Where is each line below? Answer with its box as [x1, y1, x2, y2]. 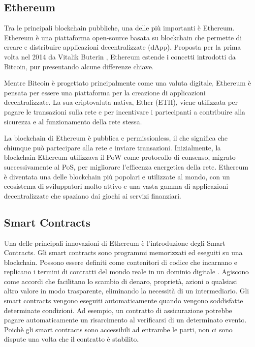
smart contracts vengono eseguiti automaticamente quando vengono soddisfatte [4, 295, 243, 306]
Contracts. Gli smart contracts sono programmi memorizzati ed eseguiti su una [4, 247, 243, 258]
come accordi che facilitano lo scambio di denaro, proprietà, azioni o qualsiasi [4, 276, 237, 286]
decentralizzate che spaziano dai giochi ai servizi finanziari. [4, 190, 181, 201]
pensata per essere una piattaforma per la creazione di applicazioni [4, 87, 206, 97]
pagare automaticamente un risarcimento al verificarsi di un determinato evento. [4, 315, 247, 325]
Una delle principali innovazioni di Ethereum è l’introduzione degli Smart [4, 237, 225, 248]
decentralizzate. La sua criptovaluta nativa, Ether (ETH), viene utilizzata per [4, 97, 238, 107]
